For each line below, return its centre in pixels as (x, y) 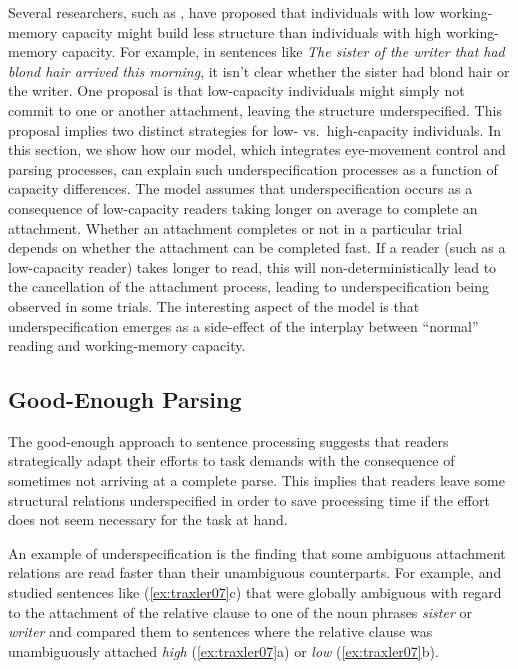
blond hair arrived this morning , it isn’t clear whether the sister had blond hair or (259, 70)
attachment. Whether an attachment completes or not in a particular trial (235, 227)
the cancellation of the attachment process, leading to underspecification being (248, 286)
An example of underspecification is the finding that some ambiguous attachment (257, 552)
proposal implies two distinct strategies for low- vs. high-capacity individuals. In (255, 129)
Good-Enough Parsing (125, 399)
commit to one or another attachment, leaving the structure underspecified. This (255, 109)
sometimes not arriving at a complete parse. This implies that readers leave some (256, 480)
